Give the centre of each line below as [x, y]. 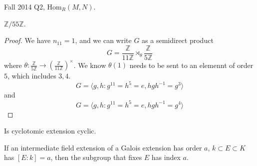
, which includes [32, 76]
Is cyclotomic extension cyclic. [50, 131]
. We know [90, 65]
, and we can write [103, 40]
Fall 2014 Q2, [24, 6]
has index [166, 157]
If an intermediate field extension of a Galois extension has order [103, 147]
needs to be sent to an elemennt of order [191, 65]
